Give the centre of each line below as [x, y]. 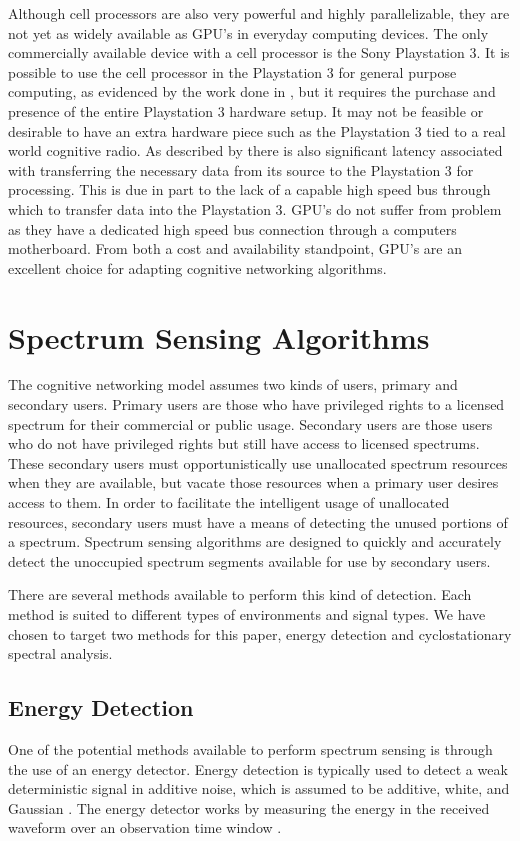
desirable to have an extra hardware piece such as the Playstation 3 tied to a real [257, 130]
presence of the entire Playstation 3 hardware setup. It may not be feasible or [246, 110]
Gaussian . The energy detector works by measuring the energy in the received [249, 807]
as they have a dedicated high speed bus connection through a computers [232, 228]
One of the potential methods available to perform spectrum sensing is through [250, 748]
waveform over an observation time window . [145, 827]
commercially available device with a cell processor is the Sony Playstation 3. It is [259, 52]
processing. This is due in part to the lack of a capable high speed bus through [249, 189]
